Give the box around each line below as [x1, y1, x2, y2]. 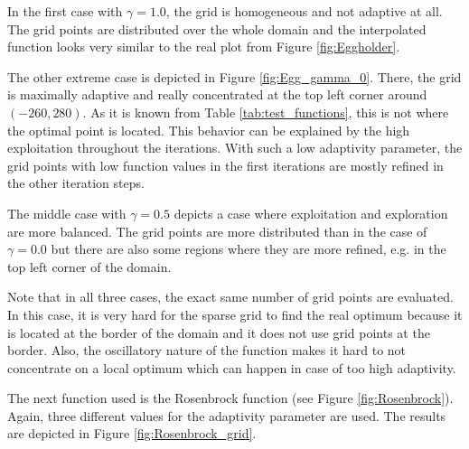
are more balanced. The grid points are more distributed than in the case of [7, 221, 427, 240]
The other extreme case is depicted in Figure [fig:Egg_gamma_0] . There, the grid [7, 67, 462, 86]
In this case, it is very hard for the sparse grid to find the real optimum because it [7, 304, 463, 323]
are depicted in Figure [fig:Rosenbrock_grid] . [7, 424, 257, 443]
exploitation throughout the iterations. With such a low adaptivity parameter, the [7, 138, 463, 157]
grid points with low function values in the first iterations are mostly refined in [7, 155, 444, 174]
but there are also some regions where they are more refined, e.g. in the [51, 239, 446, 258]
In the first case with [7, 2, 123, 20]
